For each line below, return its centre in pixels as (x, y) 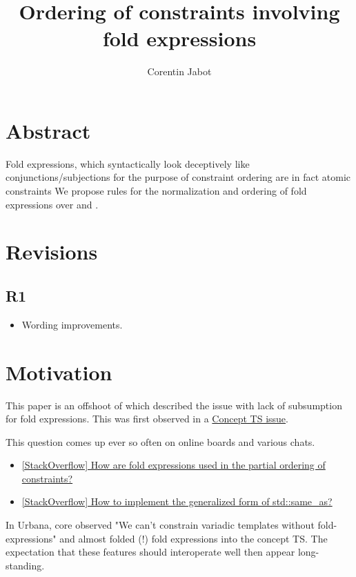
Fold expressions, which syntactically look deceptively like (128, 163)
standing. (25, 565)
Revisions (52, 252)
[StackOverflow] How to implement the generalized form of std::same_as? (177, 501)
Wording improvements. (72, 324)
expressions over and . (52, 204)
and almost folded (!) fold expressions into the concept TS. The (194, 538)
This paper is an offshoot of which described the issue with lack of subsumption (174, 405)
